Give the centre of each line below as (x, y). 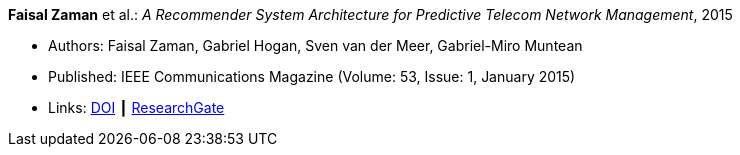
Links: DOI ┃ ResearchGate (136, 107)
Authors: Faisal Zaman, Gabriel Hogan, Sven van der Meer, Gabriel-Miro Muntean (315, 45)
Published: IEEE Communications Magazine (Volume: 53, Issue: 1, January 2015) (312, 76)
